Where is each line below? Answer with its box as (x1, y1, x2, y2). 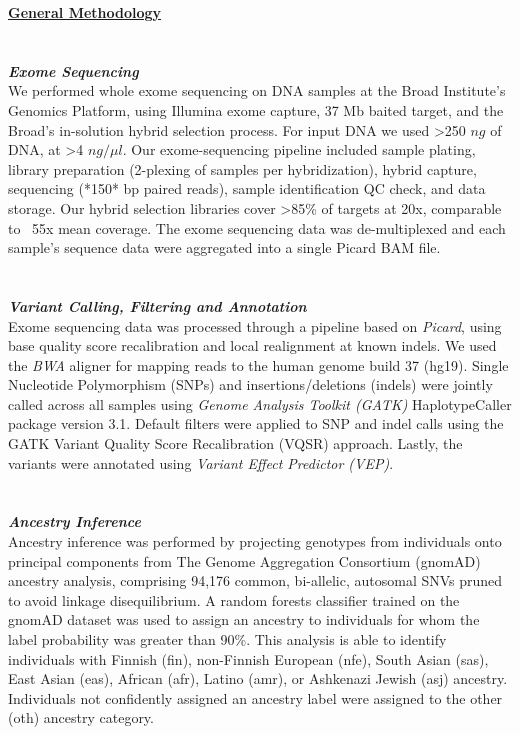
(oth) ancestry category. (8, 707, 154, 728)
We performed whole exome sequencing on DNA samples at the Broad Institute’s (8, 80, 506, 101)
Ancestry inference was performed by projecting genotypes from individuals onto (8, 531, 502, 552)
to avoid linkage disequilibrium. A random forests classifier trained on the (8, 589, 460, 610)
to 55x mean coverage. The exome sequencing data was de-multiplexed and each (8, 217, 506, 238)
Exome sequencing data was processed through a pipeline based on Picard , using (8, 315, 502, 336)
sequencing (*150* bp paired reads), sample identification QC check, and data (8, 178, 486, 199)
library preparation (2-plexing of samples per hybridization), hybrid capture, (8, 158, 477, 179)
